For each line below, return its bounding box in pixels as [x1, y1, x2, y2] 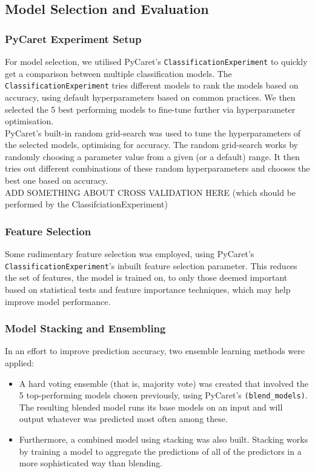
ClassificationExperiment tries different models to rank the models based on [5, 79, 299, 92]
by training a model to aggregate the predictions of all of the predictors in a [19, 444, 302, 457]
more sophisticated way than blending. [19, 457, 163, 469]
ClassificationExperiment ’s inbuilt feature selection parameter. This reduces [5, 259, 297, 272]
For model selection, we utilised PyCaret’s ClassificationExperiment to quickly [5, 55, 308, 67]
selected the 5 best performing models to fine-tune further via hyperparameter [5, 102, 296, 115]
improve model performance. [5, 295, 111, 307]
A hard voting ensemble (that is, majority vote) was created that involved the [19, 377, 308, 389]
